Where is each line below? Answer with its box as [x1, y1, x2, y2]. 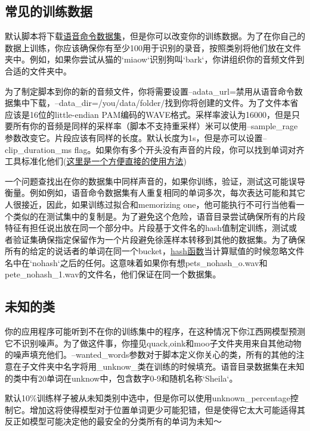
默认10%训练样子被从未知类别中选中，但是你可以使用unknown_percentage [5, 392, 290, 404]
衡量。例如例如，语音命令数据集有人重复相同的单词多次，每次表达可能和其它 [5, 186, 305, 199]
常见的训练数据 [5, 2, 92, 20]
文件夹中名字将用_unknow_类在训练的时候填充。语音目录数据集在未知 [29, 360, 305, 373]
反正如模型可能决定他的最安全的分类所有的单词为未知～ [5, 415, 222, 427]
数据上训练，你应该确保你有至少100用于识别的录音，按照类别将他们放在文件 [5, 41, 301, 54]
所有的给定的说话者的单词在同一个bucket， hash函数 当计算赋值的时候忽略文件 [5, 245, 305, 257]
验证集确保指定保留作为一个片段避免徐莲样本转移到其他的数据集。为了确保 [13, 233, 305, 245]
